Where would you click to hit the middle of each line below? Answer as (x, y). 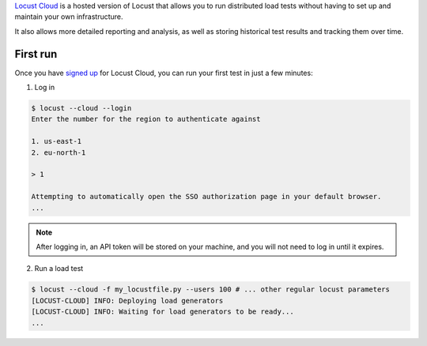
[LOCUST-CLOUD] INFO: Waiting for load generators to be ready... (162, 312)
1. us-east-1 (57, 141)
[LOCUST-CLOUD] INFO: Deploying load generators (127, 301)
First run (36, 54)
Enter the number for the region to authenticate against (146, 119)
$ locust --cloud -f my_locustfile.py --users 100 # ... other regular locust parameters (211, 290)
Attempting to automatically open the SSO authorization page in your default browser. (206, 197)
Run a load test (59, 269)
